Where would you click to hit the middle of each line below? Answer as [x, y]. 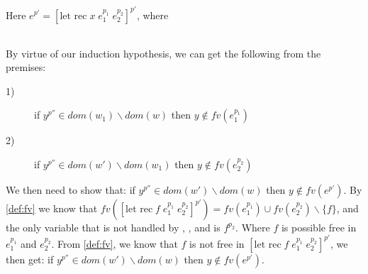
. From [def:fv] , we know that [115, 243]
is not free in [217, 243]
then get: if [30, 259]
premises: [26, 67]
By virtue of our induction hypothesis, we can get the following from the [163, 53]
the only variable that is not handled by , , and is [113, 227]
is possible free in [319, 227]
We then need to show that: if [71, 189]
